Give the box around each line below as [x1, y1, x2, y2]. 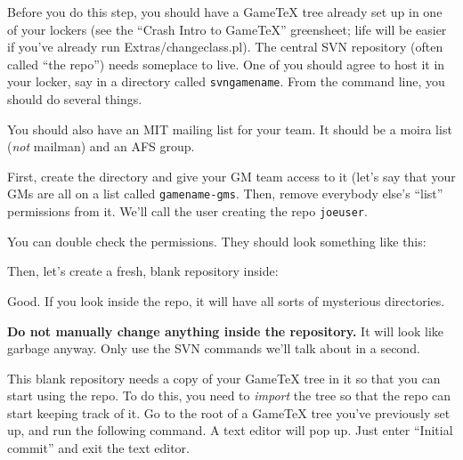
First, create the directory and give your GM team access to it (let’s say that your [7, 166, 456, 185]
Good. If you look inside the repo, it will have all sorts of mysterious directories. [7, 291, 445, 310]
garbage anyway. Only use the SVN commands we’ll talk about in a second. [7, 339, 420, 358]
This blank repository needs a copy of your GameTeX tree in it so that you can [7, 368, 441, 387]
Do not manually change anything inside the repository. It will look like [7, 321, 444, 340]
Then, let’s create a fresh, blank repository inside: [7, 262, 279, 280]
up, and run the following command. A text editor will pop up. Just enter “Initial [7, 421, 453, 440]
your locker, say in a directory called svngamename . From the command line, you [7, 72, 445, 91]
